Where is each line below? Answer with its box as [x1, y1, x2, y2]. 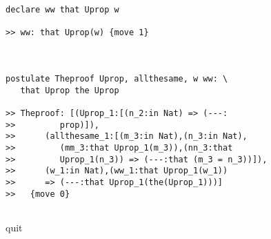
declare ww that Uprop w [6, 5, 119, 15]
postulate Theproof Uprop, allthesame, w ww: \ [6, 73, 228, 84]
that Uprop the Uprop [20, 85, 119, 95]
